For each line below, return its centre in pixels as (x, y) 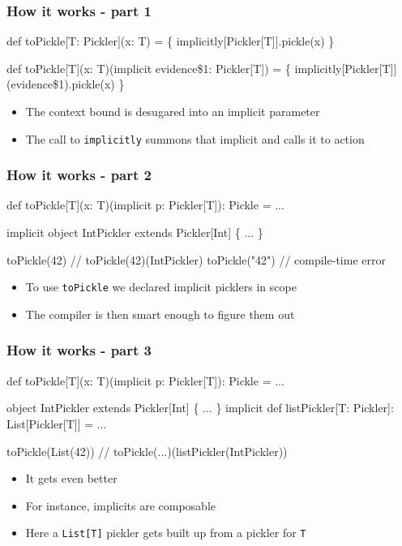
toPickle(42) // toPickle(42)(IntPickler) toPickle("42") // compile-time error (196, 259)
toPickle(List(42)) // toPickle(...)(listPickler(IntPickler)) (147, 451)
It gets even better (71, 478)
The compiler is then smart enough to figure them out (160, 314)
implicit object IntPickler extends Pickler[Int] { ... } (135, 232)
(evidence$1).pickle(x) (61, 84)
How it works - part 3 (79, 350)
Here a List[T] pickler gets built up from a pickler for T (166, 533)
